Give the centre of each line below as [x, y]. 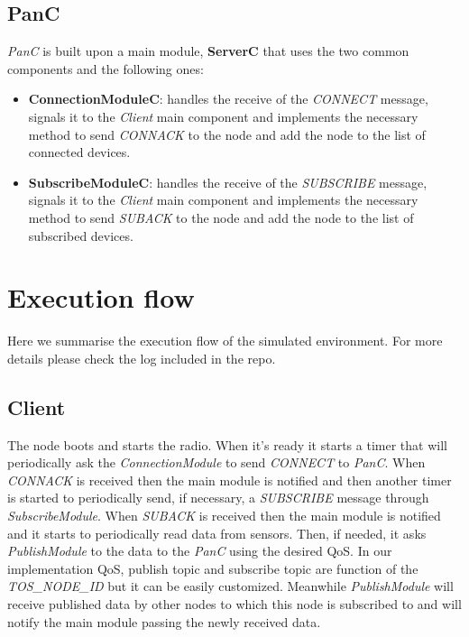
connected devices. [79, 152]
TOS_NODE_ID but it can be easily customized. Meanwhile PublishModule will [230, 586]
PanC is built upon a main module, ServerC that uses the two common [208, 51]
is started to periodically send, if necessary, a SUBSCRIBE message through [218, 498]
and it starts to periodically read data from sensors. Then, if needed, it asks [217, 533]
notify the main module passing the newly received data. [164, 621]
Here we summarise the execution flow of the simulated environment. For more [225, 341]
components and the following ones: [106, 68]
